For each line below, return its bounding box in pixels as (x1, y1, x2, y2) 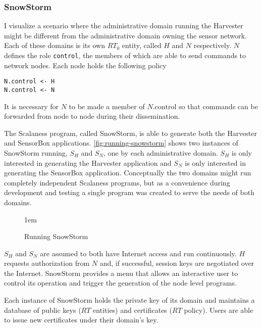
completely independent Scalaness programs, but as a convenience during (4, 177, 230, 188)
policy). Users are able (184, 304, 253, 315)
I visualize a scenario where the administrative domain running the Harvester (4, 20, 243, 31)
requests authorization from (4, 258, 90, 268)
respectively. (193, 40, 232, 51)
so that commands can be (179, 101, 258, 111)
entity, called (122, 40, 162, 51)
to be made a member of (69, 101, 145, 111)
